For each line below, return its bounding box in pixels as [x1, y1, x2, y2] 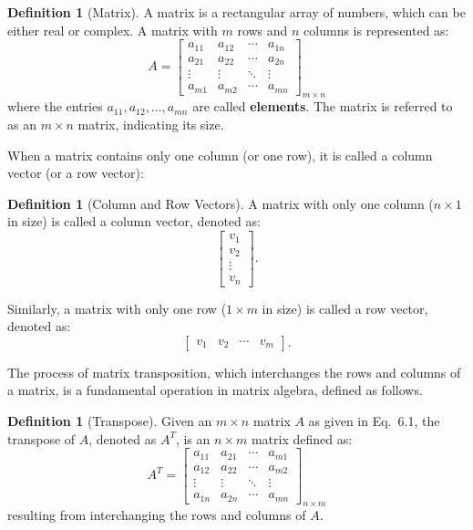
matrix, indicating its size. [77, 115, 224, 134]
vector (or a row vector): [7, 163, 144, 182]
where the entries [7, 97, 103, 116]
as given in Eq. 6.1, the [308, 410, 440, 430]
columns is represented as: [303, 20, 449, 39]
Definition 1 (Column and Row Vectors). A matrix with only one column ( [7, 193, 434, 213]
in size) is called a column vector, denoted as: [7, 212, 261, 231]
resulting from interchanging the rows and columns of [7, 505, 306, 525]
